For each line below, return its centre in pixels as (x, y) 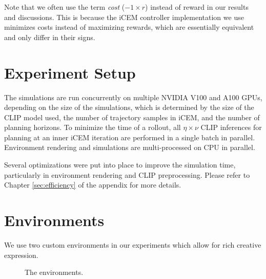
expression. (21, 255)
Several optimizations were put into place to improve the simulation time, (120, 165)
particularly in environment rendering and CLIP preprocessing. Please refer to (127, 174)
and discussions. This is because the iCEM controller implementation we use (124, 17)
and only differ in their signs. (50, 37)
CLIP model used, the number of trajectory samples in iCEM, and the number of (132, 117)
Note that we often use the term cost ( (65, 7)
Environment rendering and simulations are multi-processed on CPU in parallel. (130, 147)
